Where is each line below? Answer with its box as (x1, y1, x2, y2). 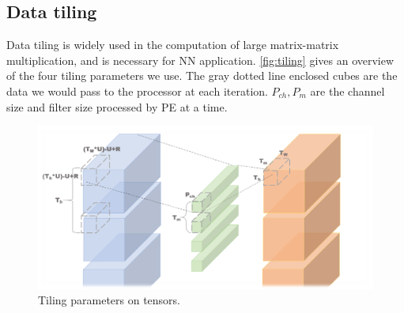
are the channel (310, 82, 385, 99)
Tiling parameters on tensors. (38, 292, 181, 308)
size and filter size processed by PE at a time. (6, 98, 228, 115)
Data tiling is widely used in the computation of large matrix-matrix (6, 36, 339, 53)
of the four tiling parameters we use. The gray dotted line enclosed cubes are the (6, 67, 398, 84)
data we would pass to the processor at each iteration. (6, 82, 268, 99)
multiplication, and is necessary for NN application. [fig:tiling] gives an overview (6, 51, 395, 68)
